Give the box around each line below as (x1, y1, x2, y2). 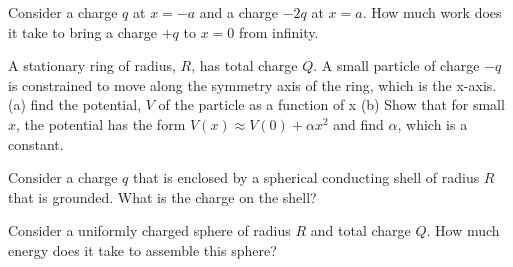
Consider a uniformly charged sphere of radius (8, 220, 291, 241)
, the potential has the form (16, 113, 186, 134)
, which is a (397, 113, 468, 134)
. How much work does (362, 2, 502, 22)
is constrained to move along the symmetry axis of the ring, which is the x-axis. (8, 74, 497, 95)
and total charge (310, 220, 411, 241)
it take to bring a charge (8, 21, 158, 42)
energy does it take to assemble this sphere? (8, 239, 277, 260)
